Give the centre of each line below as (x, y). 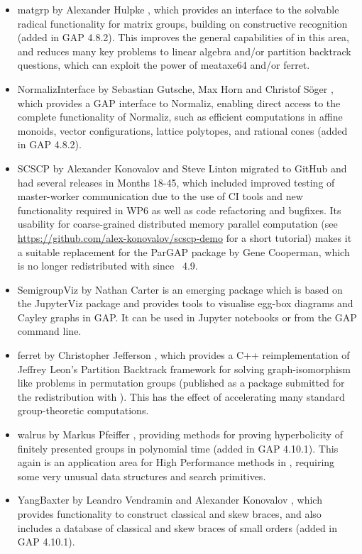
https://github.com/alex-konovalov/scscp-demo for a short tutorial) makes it (185, 237)
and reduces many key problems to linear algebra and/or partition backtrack (184, 51)
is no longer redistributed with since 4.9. (108, 266)
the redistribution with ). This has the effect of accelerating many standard (181, 396)
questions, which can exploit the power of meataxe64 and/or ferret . (164, 65)
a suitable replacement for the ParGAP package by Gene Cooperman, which (183, 251)
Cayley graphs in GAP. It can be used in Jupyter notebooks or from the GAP (187, 317)
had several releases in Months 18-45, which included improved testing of (176, 182)
